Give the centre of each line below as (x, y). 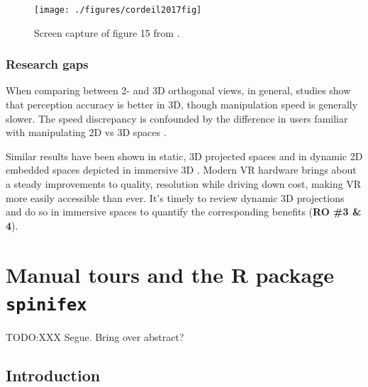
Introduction (53, 375)
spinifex (46, 304)
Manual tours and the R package (170, 274)
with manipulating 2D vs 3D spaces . (86, 132)
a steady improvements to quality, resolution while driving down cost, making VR (184, 184)
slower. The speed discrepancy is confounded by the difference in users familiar (177, 118)
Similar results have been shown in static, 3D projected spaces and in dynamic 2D (184, 156)
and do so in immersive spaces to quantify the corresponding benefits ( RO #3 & (184, 212)
